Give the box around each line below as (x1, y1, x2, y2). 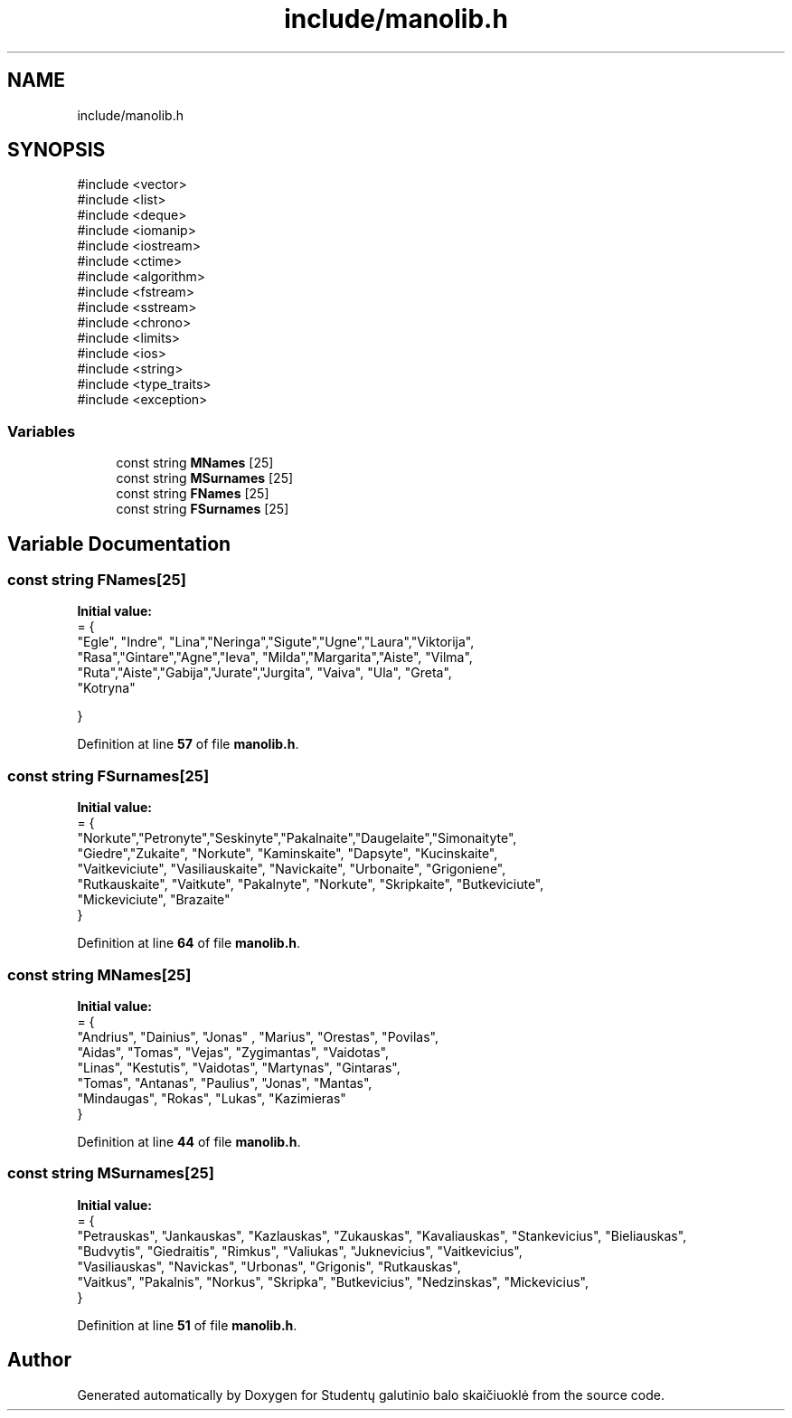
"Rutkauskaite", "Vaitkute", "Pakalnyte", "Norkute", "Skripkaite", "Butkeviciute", (77, 876, 544, 893)
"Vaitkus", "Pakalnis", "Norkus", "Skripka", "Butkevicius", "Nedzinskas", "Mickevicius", (77, 1273, 589, 1290)
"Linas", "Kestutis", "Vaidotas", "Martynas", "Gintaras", (77, 1059, 401, 1075)
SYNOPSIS (7, 138, 106, 162)
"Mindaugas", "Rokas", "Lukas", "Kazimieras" (77, 1090, 346, 1106)
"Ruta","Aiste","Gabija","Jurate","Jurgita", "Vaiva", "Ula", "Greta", (77, 665, 452, 681)
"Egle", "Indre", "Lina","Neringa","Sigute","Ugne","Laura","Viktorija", (77, 634, 475, 650)
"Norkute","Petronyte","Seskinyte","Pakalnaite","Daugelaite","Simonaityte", (77, 830, 517, 846)
